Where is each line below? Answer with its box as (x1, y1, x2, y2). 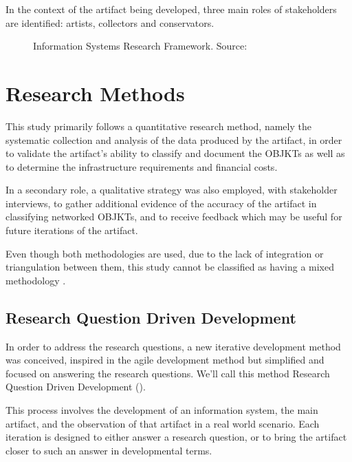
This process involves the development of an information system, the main (5, 403, 318, 417)
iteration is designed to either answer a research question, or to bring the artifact (5, 430, 347, 444)
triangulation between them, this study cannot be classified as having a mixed (5, 260, 334, 274)
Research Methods (5, 78, 185, 107)
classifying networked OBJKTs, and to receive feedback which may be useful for (5, 209, 342, 224)
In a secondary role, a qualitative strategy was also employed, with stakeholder (5, 182, 338, 197)
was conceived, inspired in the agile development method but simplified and (5, 353, 324, 367)
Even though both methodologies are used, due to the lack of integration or (5, 246, 324, 260)
